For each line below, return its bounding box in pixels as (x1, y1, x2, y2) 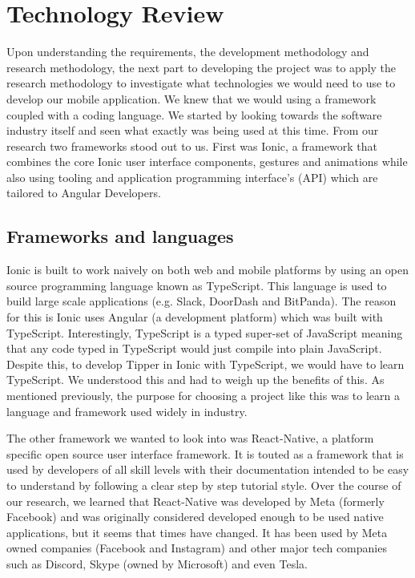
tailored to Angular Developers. (6, 184, 161, 201)
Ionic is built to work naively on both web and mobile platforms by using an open (6, 261, 409, 278)
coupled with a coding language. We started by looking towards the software (6, 106, 382, 123)
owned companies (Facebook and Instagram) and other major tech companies (6, 540, 387, 556)
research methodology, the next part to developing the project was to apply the (6, 59, 397, 75)
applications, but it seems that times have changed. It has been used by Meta (6, 523, 388, 540)
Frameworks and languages (6, 224, 234, 249)
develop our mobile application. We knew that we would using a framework (6, 90, 377, 107)
